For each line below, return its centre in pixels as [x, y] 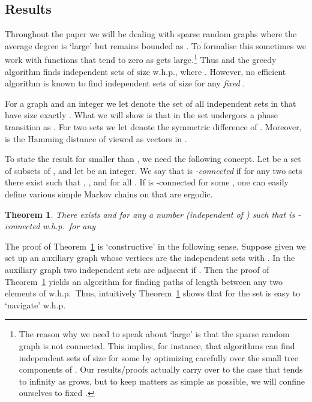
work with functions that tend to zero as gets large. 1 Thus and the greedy [141, 59]
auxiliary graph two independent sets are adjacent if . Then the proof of [137, 269]
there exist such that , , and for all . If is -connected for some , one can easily [147, 182]
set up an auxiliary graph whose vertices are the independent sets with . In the [150, 258]
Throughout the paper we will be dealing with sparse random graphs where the [151, 34]
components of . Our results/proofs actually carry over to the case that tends [161, 369]
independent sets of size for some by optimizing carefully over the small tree [159, 357]
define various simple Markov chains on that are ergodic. [109, 193]
